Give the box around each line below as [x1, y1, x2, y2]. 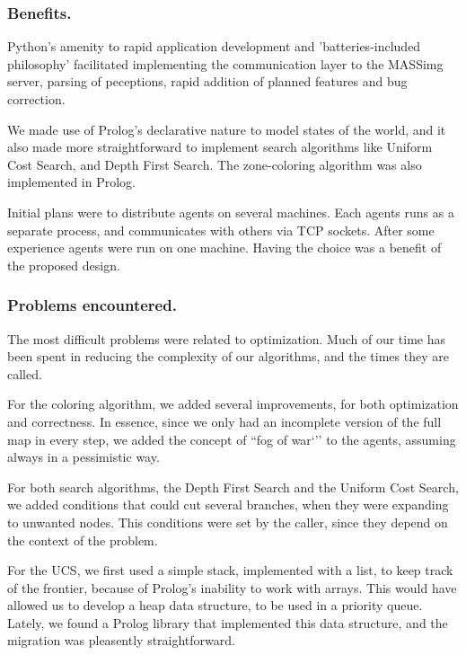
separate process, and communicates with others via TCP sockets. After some [7, 220, 435, 239]
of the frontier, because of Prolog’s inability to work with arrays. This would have [7, 578, 457, 597]
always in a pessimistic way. [7, 447, 160, 466]
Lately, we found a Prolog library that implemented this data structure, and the [7, 613, 448, 632]
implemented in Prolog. [7, 173, 136, 191]
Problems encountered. [7, 294, 177, 316]
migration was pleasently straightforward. [7, 631, 235, 650]
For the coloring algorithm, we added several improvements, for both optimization [7, 394, 459, 413]
